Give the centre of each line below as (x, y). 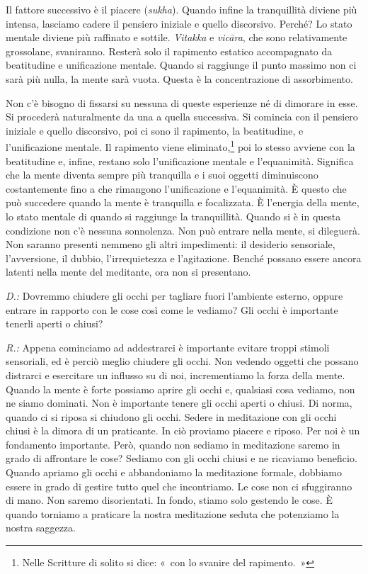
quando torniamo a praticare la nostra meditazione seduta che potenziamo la (173, 513)
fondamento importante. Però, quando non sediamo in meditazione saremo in (173, 444)
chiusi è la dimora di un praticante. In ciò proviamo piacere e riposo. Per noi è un (183, 430)
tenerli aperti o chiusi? (54, 323)
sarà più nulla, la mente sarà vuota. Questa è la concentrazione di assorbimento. (179, 78)
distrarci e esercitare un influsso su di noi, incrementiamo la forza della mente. (176, 375)
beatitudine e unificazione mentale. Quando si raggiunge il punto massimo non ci (181, 65)
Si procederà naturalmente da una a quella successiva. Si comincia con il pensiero (182, 117)
